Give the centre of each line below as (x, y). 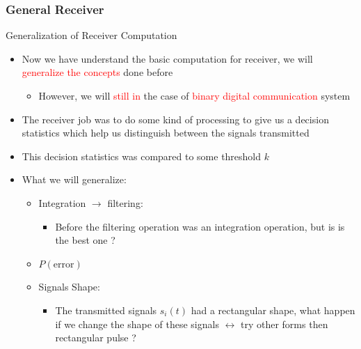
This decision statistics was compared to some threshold (142, 156)
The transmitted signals (106, 310)
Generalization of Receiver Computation (91, 35)
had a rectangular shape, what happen (273, 310)
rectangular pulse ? (96, 338)
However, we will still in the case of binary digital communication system (194, 95)
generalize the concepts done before (97, 72)
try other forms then (284, 324)
